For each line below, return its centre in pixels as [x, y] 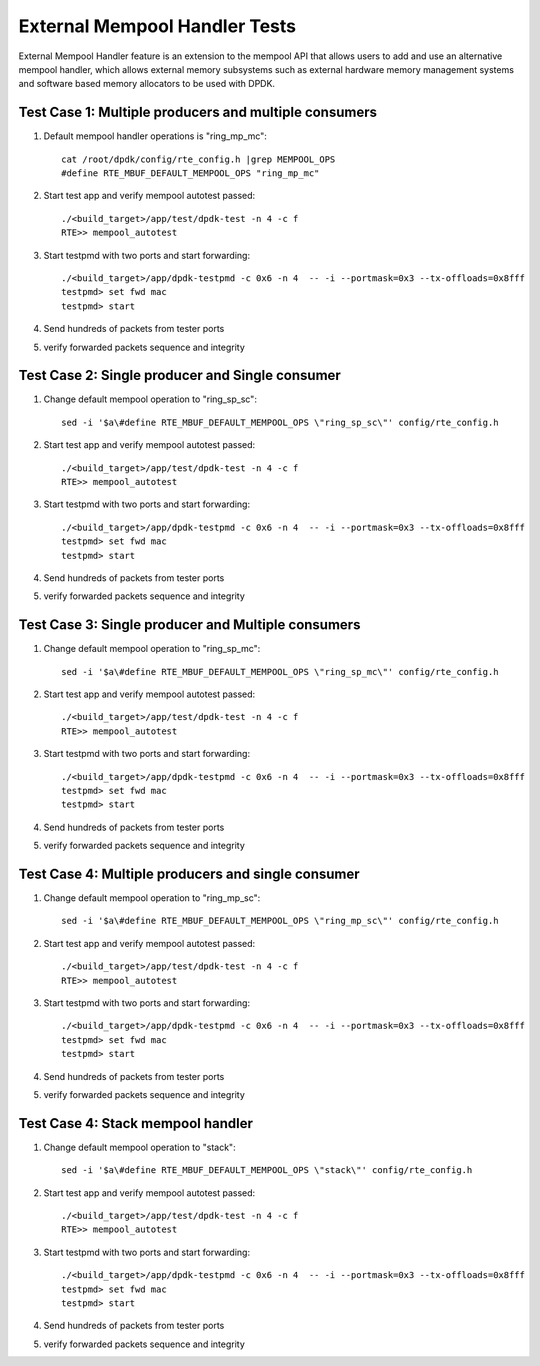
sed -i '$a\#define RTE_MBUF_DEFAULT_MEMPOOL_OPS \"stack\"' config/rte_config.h [267, 1170]
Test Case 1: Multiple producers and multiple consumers [198, 112]
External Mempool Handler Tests [157, 26]
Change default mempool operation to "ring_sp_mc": [152, 649]
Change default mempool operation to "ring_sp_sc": [150, 399]
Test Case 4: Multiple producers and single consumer [189, 873]
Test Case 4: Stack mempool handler [136, 1123]
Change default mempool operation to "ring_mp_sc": [152, 898]
